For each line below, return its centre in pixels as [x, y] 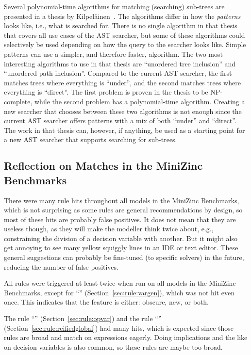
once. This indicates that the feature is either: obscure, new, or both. [107, 302]
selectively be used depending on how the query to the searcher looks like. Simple [125, 44]
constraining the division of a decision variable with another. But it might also [121, 238]
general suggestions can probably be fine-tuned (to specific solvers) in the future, [124, 257]
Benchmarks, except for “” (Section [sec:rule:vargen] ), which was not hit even [119, 292]
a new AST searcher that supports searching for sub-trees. [91, 139]
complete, [18, 101]
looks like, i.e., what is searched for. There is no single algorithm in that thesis [121, 25]
